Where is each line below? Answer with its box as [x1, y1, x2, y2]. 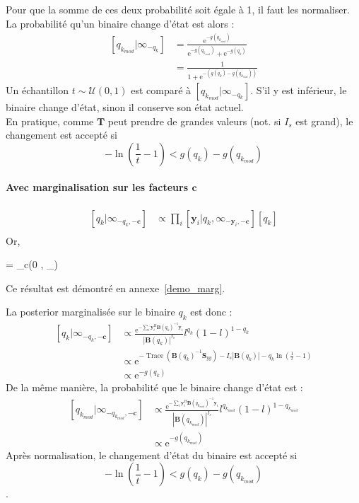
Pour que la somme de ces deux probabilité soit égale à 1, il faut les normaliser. [6, 2, 350, 16]
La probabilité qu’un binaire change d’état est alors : [6, 16, 235, 30]
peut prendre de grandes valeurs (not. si [107, 113, 281, 128]
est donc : [190, 304, 233, 319]
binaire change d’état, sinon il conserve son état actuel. [6, 100, 244, 115]
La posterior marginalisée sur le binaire [6, 304, 175, 319]
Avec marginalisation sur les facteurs [6, 180, 189, 195]
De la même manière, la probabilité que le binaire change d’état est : [6, 380, 303, 395]
